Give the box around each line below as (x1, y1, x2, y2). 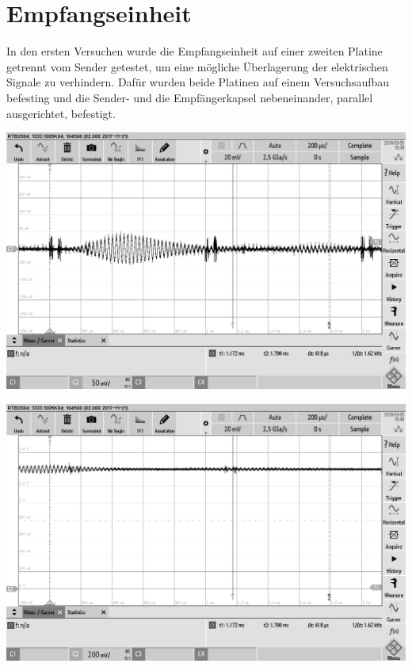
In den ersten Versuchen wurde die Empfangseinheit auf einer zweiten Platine (6, 43, 383, 59)
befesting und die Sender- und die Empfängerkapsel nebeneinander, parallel (6, 89, 373, 105)
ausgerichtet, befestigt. (6, 105, 116, 121)
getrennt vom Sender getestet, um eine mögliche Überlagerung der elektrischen (6, 58, 388, 74)
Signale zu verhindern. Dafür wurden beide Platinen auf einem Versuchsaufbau (6, 74, 390, 90)
